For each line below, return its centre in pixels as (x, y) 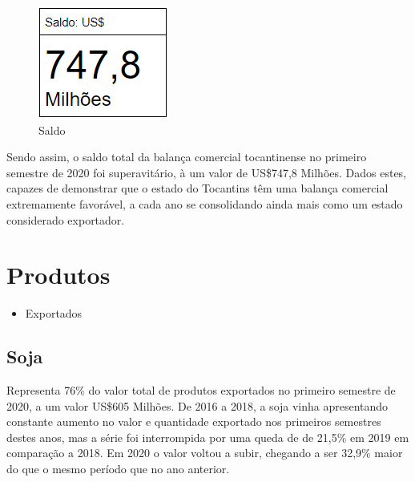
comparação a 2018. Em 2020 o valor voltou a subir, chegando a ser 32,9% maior (205, 453)
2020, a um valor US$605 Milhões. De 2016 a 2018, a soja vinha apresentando (197, 405)
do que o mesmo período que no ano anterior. (118, 469)
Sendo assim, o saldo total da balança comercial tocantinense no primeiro (187, 157)
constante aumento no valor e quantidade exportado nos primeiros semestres (194, 421)
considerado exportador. (66, 219)
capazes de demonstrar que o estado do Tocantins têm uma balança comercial (197, 188)
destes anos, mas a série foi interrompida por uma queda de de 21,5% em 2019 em (208, 437)
